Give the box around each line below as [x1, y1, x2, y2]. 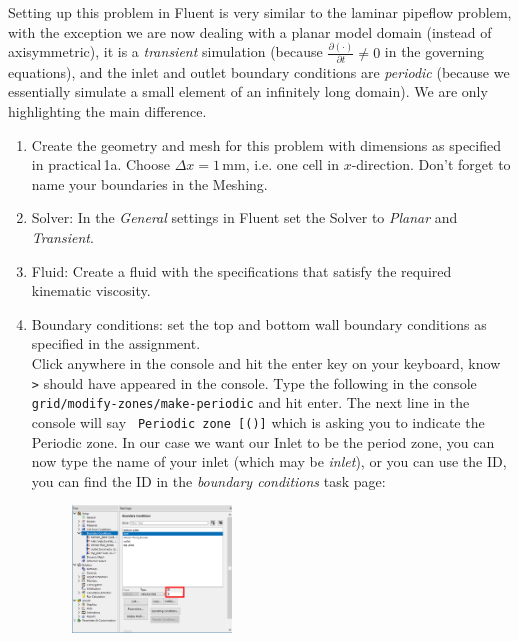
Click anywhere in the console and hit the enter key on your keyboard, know [31, 353, 501, 373]
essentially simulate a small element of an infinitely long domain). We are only [8, 81, 488, 102]
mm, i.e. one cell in [222, 154, 339, 175]
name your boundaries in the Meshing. [31, 173, 268, 194]
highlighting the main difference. [8, 101, 207, 122]
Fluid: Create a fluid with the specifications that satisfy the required [31, 260, 452, 281]
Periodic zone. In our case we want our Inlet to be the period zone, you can [31, 431, 495, 452]
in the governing [384, 41, 485, 62]
